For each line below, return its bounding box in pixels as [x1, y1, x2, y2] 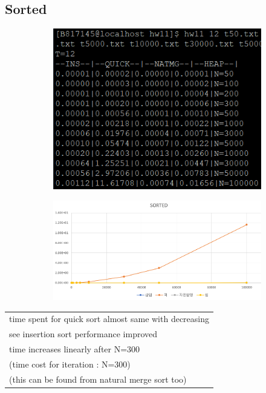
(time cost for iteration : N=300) [9, 357, 131, 370]
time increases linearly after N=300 [9, 343, 140, 355]
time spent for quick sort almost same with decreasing [9, 312, 210, 325]
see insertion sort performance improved [9, 327, 158, 340]
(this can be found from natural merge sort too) [9, 372, 187, 385]
